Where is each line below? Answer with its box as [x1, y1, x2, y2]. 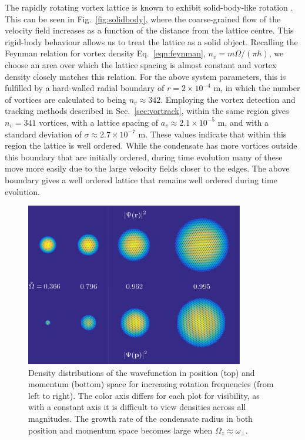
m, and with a [217, 116, 269, 128]
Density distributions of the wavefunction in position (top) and [28, 366, 255, 378]
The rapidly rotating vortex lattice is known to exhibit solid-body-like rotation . [5, 1, 293, 13]
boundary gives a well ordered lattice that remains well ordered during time [5, 173, 277, 186]
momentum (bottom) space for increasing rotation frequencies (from [28, 378, 274, 390]
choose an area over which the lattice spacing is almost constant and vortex [5, 58, 277, 70]
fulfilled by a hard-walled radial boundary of [5, 82, 165, 94]
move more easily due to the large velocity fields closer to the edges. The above [5, 162, 290, 174]
